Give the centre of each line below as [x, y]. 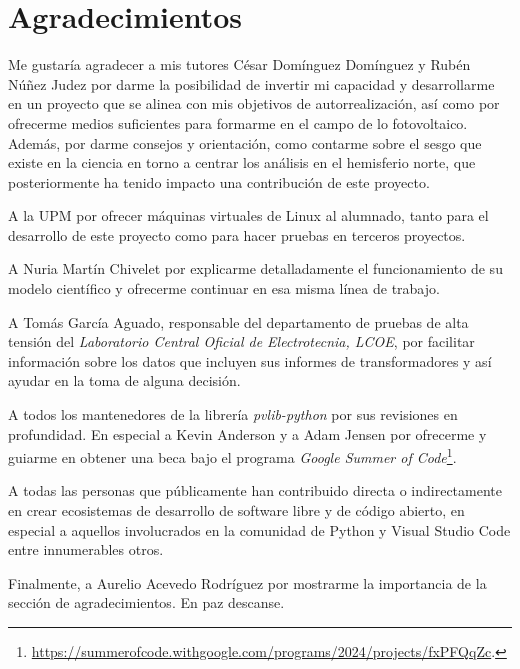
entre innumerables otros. [86, 549]
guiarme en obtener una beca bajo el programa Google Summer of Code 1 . [232, 455]
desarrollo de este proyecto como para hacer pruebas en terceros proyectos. [237, 234]
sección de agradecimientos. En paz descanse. [146, 602]
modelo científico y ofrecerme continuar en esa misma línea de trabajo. [224, 288]
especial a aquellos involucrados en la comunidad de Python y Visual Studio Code [259, 529]
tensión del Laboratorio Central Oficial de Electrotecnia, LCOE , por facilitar [241, 341]
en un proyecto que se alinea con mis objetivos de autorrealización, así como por [254, 103]
